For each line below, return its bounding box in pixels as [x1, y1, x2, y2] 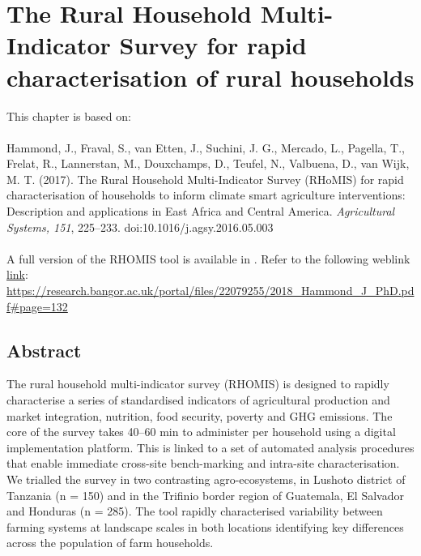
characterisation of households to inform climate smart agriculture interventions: [6, 186, 406, 203]
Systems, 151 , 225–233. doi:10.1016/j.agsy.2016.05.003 [6, 218, 274, 235]
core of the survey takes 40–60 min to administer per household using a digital [6, 423, 396, 440]
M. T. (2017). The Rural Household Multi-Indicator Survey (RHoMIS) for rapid [6, 170, 404, 187]
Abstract [6, 337, 82, 362]
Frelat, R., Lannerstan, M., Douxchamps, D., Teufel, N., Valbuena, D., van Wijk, [6, 155, 410, 172]
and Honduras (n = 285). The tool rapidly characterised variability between [6, 503, 383, 520]
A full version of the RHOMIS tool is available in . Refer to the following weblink [6, 250, 410, 267]
